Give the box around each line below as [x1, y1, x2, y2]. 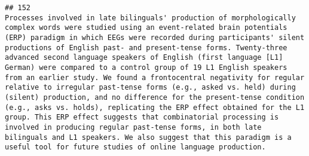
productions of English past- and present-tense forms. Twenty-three [5, 43, 287, 52]
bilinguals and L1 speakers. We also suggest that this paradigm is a [5, 133, 292, 142]
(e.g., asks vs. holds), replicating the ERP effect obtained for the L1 [5, 103, 305, 112]
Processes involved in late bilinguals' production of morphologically [5, 13, 296, 22]
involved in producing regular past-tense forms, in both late [5, 123, 262, 131]
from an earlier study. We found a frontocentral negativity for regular [5, 73, 305, 82]
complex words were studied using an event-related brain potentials [5, 23, 287, 32]
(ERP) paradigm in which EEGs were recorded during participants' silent [5, 33, 305, 42]
